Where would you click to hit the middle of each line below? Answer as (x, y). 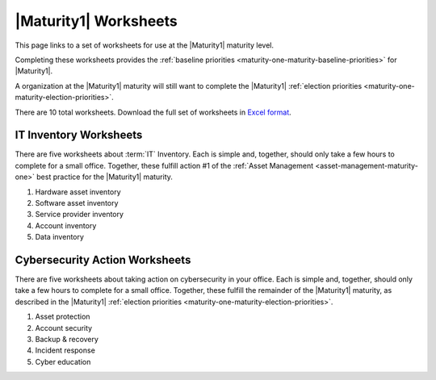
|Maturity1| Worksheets (96, 21)
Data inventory (60, 237)
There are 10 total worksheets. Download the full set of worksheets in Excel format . (153, 112)
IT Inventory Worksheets (79, 135)
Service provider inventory (80, 215)
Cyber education (63, 361)
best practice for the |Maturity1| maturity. (105, 177)
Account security (64, 328)
